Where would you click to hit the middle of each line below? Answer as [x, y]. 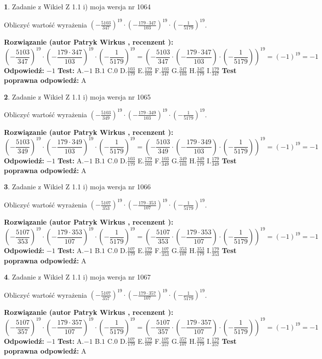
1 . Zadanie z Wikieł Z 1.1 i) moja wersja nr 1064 [78, 6]
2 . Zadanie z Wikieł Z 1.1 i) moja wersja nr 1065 [78, 96]
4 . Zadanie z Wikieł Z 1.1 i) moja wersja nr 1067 [78, 277]
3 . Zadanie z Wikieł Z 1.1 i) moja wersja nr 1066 [78, 187]
